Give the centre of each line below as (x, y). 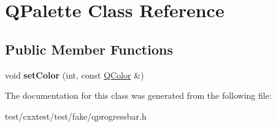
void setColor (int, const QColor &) (75, 75)
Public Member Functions (89, 49)
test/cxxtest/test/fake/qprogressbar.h (76, 116)
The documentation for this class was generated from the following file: (138, 95)
